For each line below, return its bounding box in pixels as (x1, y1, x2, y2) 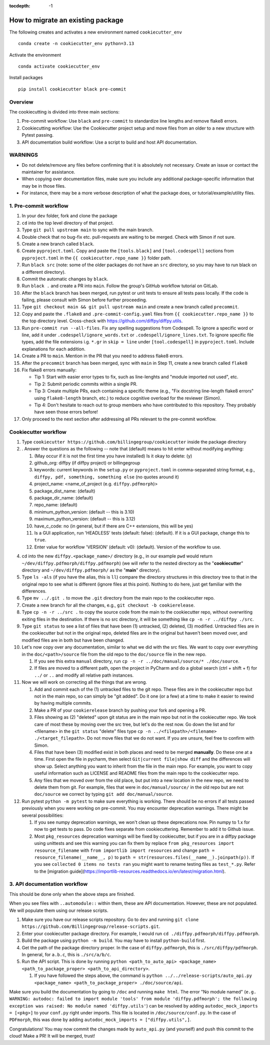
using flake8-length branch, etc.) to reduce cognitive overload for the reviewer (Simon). (34, 395, 221, 401)
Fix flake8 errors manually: (21, 367, 77, 373)
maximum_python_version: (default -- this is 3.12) (34, 516, 135, 522)
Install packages (9, 75, 43, 81)
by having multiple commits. (34, 700, 92, 706)
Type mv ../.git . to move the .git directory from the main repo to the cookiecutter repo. (21, 595, 215, 601)
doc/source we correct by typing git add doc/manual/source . (34, 791, 173, 797)
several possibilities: (21, 812, 63, 818)
